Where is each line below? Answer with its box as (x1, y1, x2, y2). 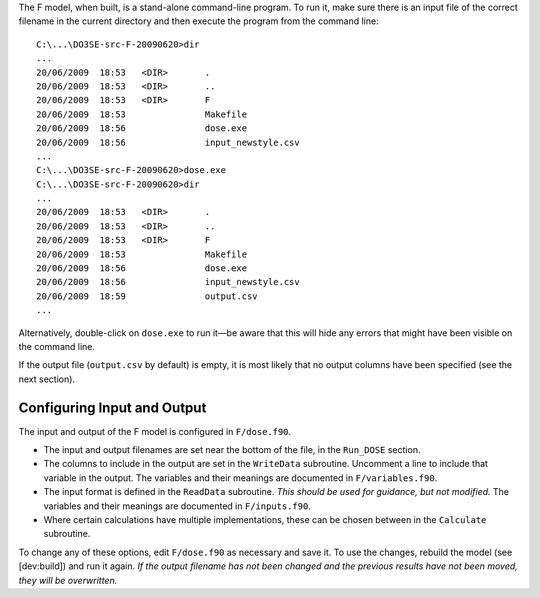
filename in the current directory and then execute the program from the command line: (18, 15, 379, 27)
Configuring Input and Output (18, 399, 207, 416)
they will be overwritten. (18, 574, 118, 586)
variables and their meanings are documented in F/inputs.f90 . (43, 500, 312, 512)
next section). (18, 373, 75, 385)
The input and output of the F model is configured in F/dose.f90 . (18, 425, 292, 437)
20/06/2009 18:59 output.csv (36, 290, 259, 302)
